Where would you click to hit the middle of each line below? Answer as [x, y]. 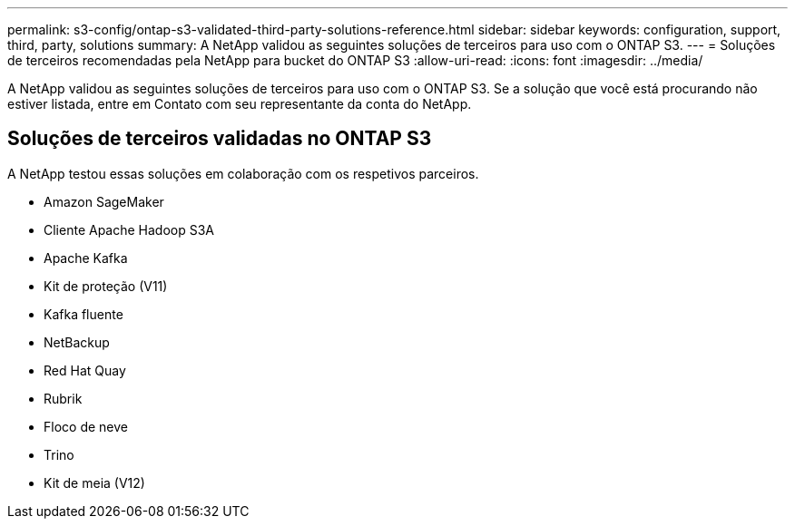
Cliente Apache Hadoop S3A [129, 229]
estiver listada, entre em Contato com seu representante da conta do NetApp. [240, 104]
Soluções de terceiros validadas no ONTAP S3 [220, 139]
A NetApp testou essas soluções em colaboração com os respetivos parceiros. [243, 173]
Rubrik [63, 398]
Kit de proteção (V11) [106, 286]
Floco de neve [86, 426]
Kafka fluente [83, 314]
